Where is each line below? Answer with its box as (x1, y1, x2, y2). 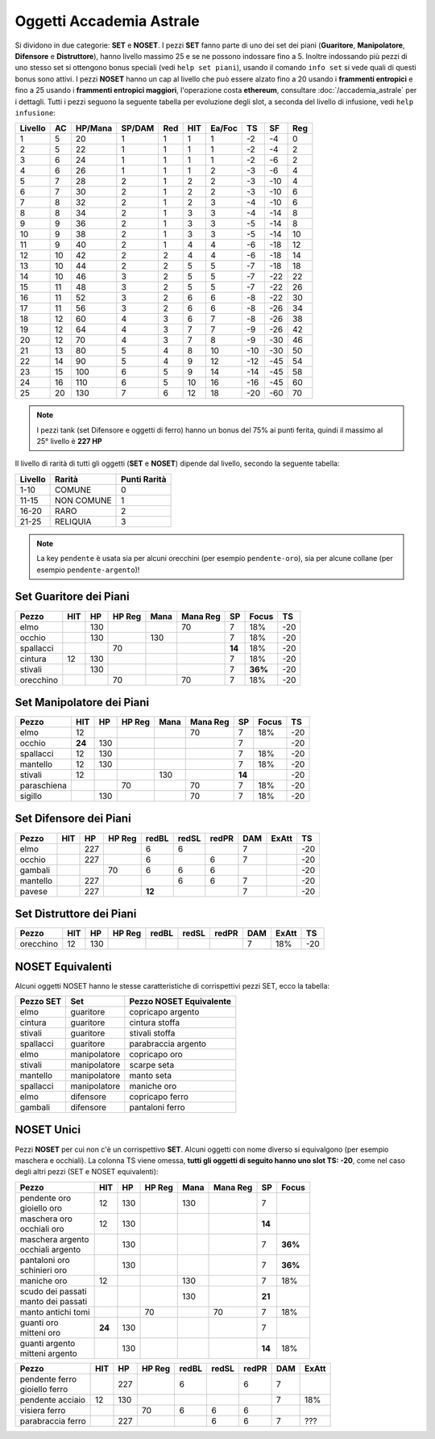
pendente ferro (19, 1373, 77, 1384)
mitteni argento (19, 1348, 78, 1359)
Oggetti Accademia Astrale (14, 12, 201, 30)
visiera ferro (19, 1404, 66, 1416)
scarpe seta (129, 1059, 175, 1070)
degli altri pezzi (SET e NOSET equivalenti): (14, 1167, 159, 1177)
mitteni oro (19, 1327, 61, 1338)
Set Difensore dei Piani (14, 812, 132, 826)
